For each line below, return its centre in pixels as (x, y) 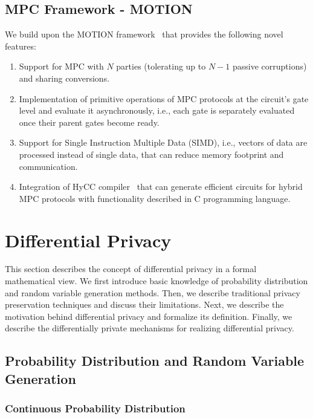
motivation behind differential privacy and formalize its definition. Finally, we (149, 316)
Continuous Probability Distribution (95, 408)
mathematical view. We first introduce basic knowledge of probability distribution (156, 281)
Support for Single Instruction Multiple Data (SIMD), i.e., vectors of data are (163, 142)
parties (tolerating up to (161, 66)
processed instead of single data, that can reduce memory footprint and (151, 154)
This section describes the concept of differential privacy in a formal (131, 269)
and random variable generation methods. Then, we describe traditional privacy (153, 292)
